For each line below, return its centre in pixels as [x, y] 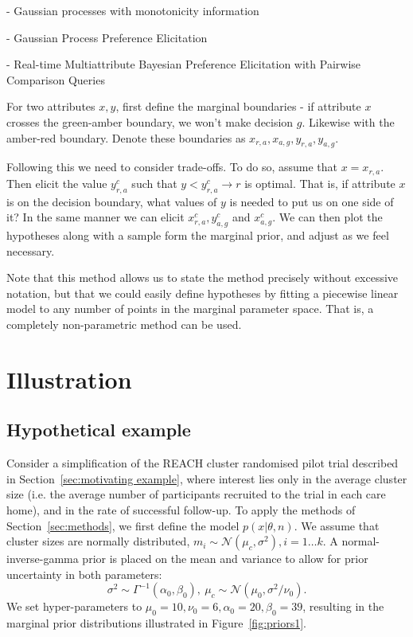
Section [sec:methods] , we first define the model [123, 525]
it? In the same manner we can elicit [95, 217]
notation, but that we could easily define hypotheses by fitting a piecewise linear [203, 293]
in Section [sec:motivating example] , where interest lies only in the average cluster [207, 478]
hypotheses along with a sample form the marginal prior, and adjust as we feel [198, 235]
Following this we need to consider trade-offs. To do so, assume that [172, 167]
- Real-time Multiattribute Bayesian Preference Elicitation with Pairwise [184, 64]
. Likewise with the [348, 121]
